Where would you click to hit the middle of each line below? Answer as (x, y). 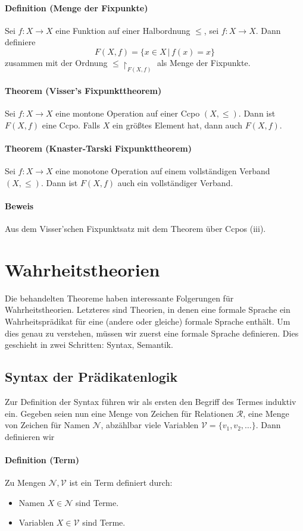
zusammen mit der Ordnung (56, 62)
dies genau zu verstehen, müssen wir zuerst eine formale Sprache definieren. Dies (152, 333)
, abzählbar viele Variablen (150, 425)
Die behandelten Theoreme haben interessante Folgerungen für (119, 298)
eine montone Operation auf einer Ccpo (128, 113)
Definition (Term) (42, 459)
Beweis (19, 205)
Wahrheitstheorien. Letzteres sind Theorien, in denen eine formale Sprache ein (148, 310)
